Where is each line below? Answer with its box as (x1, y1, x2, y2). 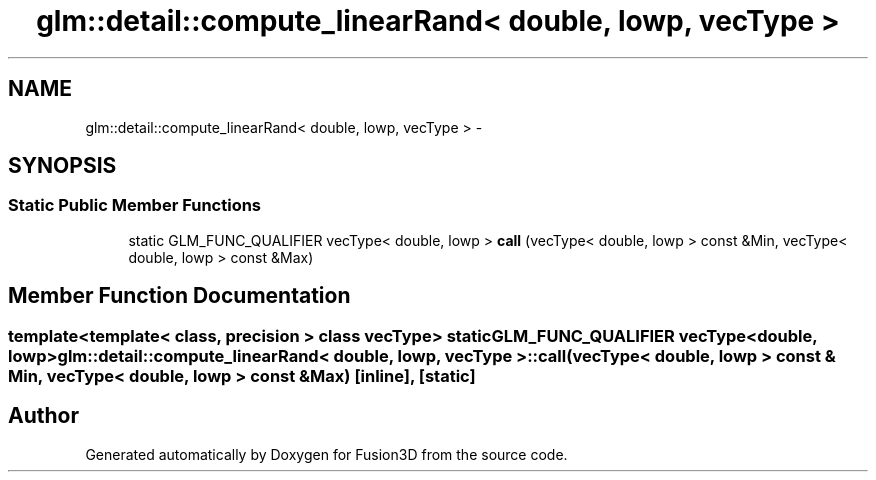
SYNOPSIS (8, 153, 117, 179)
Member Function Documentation (8, 283, 351, 309)
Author (8, 403, 79, 429)
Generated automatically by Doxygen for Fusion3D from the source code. (85, 445, 568, 463)
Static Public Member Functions (8, 195, 262, 216)
